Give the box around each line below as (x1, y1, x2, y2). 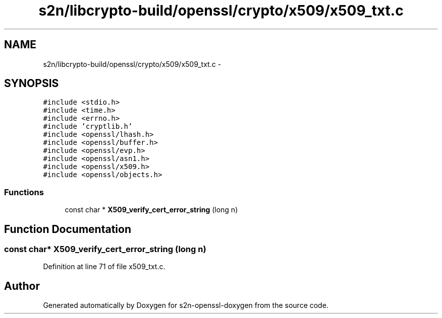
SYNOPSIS (4, 77, 59, 90)
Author (4, 279, 40, 292)
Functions (4, 187, 44, 197)
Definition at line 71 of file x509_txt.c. (43, 262, 165, 271)
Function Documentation (4, 222, 131, 235)
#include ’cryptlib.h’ (43, 122, 133, 131)
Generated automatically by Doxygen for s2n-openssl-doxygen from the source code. (43, 301, 328, 310)
